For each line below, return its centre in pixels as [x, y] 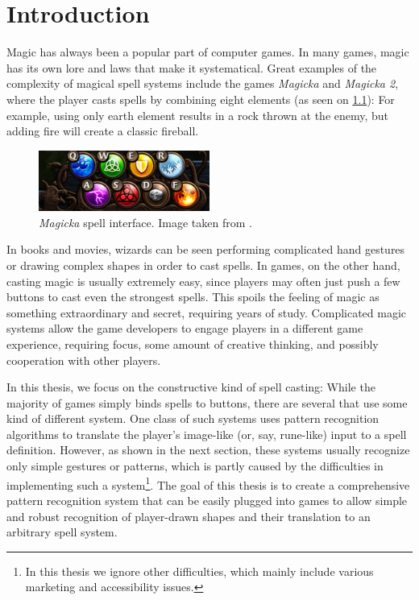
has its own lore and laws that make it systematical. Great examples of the [192, 67]
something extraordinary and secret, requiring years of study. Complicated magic [207, 312]
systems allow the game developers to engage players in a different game [185, 328]
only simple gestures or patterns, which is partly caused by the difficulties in [195, 466]
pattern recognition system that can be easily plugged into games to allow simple [207, 500]
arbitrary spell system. [62, 532]
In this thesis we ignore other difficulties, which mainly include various [199, 571]
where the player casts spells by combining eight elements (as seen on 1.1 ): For [201, 99]
